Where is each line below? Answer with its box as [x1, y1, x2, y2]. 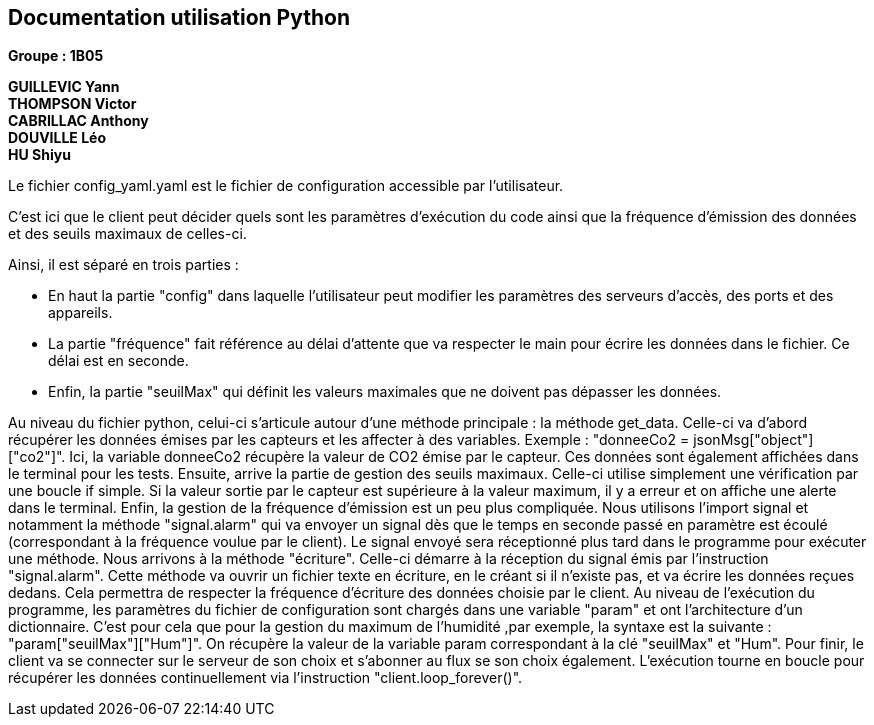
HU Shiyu [8, 146, 71, 164]
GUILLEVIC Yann [8, 78, 120, 96]
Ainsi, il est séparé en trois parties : [8, 256, 239, 274]
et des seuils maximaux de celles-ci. [8, 225, 247, 243]
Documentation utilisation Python [8, 5, 350, 30]
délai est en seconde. [48, 352, 189, 370]
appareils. [48, 304, 113, 322]
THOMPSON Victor [8, 95, 137, 113]
